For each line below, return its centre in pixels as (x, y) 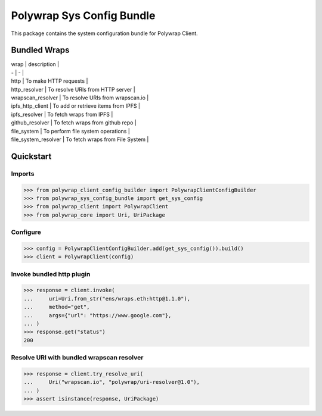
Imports (23, 174)
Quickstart (31, 156)
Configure (26, 232)
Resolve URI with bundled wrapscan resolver (77, 358)
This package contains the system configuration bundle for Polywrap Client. (104, 33)
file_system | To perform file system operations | (71, 131)
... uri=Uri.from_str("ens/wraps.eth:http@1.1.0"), (107, 298)
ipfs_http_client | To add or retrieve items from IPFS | (75, 106)
